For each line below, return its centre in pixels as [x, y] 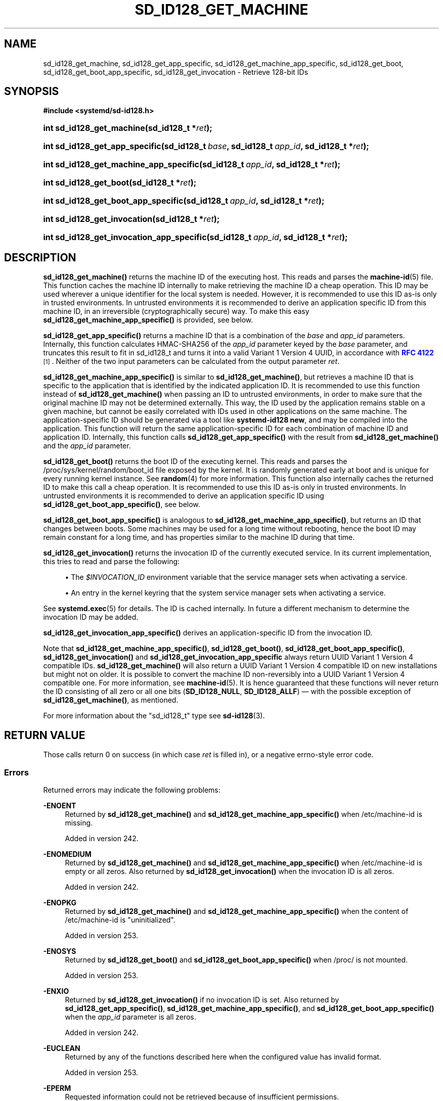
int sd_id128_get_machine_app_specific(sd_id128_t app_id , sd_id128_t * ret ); [192, 165]
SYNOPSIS [32, 91]
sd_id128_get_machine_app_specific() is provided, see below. [148, 320]
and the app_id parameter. [87, 446]
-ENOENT [60, 805]
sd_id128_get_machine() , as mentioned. [111, 700]
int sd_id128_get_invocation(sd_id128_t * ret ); [131, 219]
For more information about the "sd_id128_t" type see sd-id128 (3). [154, 716]
